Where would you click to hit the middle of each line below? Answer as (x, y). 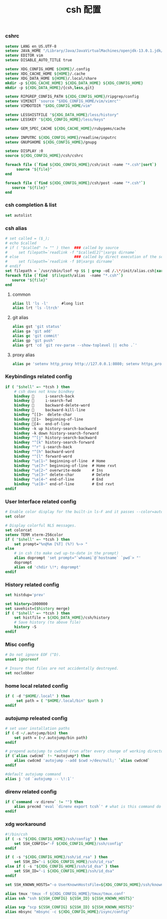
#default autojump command (33, 774)
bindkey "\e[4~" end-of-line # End (59, 480)
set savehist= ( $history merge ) (38, 608)
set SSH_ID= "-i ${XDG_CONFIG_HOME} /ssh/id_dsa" (64, 871)
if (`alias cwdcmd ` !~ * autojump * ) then (48, 756)
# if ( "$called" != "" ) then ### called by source (62, 248)
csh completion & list (31, 205)
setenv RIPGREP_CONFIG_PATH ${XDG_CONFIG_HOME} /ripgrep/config (72, 97)
